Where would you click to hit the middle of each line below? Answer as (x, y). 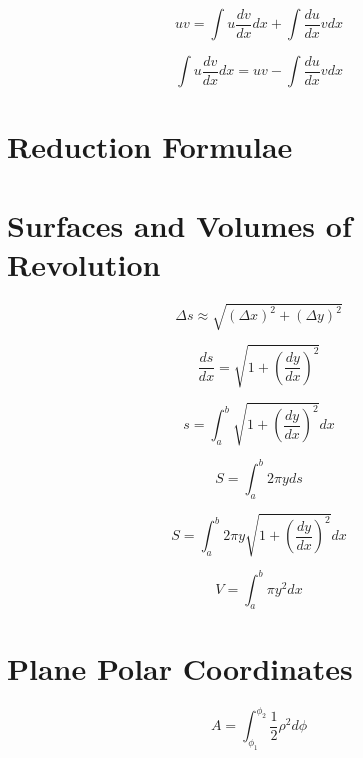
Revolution (84, 263)
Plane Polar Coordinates (180, 667)
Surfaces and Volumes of (179, 224)
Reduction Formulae (150, 146)
